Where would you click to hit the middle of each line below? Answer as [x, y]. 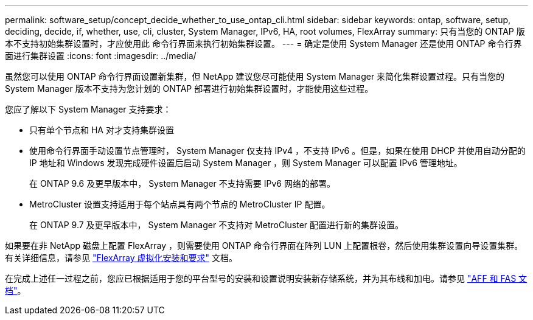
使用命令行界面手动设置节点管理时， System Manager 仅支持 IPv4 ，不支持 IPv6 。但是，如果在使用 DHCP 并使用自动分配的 [277, 151]
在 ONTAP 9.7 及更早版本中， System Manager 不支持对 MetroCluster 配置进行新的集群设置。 [217, 225]
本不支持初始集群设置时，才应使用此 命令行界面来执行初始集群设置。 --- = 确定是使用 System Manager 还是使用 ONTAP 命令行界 [263, 43]
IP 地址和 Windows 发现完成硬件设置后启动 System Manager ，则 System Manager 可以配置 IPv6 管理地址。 [246, 163]
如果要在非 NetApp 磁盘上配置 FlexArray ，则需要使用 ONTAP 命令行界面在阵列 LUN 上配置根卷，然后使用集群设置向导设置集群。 [264, 245]
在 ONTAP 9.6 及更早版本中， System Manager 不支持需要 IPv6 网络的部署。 [182, 183]
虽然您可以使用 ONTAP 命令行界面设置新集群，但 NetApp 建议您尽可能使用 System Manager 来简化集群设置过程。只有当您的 [255, 76]
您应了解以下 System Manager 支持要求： [88, 109]
